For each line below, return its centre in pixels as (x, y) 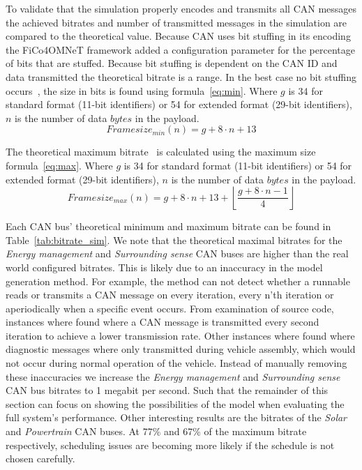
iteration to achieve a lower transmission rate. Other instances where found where (180, 335)
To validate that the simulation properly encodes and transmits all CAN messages (181, 8)
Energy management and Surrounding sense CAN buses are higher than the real (177, 253)
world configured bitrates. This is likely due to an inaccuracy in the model (164, 267)
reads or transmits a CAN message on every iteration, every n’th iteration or (170, 295)
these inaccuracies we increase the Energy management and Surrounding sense (173, 376)
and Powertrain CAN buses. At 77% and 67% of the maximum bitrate (156, 431)
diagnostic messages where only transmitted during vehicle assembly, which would (181, 349)
